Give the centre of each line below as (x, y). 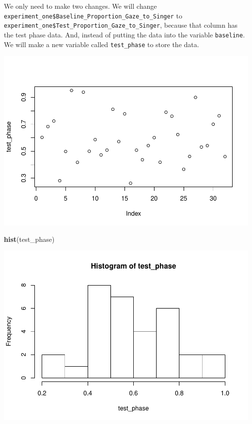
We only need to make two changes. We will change (80, 6)
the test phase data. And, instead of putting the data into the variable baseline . (125, 34)
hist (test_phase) (29, 239)
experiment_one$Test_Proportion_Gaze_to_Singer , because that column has (121, 25)
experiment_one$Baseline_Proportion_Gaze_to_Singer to (93, 15)
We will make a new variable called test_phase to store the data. (102, 44)
